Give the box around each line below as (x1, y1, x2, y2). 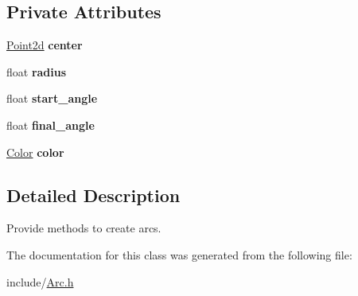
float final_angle (6, 116, 95, 133)
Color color (6, 143, 64, 160)
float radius (6, 63, 67, 80)
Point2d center (6, 37, 83, 53)
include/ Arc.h (6, 273, 74, 290)
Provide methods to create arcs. (6, 220, 161, 236)
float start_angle (6, 90, 98, 107)
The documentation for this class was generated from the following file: (6, 246, 352, 263)
